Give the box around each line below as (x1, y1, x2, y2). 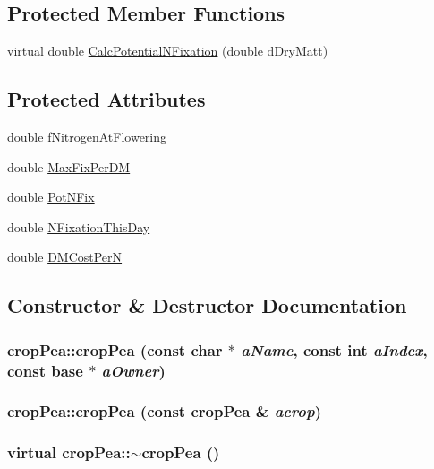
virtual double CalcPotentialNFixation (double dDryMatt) (7, 41, 328, 60)
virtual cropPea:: (7, 441, 131, 464)
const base (7, 359, 83, 381)
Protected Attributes (7, 85, 206, 113)
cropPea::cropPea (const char (7, 338, 223, 360)
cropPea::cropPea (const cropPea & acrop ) (7, 400, 321, 422)
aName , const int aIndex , (241, 338, 428, 360)
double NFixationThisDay (7, 217, 150, 236)
